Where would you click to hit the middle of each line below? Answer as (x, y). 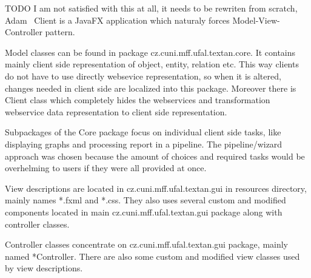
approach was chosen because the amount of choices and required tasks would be (155, 156)
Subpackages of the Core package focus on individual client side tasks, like (143, 132)
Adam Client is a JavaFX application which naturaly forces (117, 20)
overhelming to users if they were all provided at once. (106, 168)
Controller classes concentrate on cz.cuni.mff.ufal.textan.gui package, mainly (147, 244)
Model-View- (256, 20)
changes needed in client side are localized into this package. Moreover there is (151, 88)
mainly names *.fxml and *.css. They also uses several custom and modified (145, 200)
